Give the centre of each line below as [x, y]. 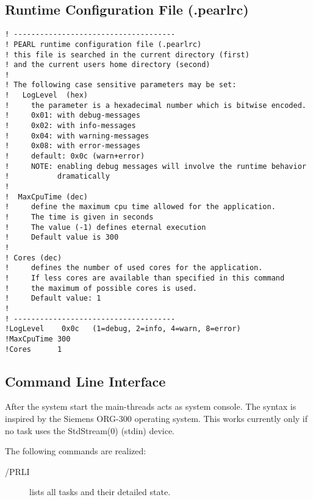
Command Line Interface [85, 381]
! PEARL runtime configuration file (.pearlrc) [103, 44]
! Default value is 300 [62, 237]
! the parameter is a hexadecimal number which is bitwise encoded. [156, 105]
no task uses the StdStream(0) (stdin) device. [90, 430]
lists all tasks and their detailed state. [100, 492]
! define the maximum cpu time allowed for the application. [140, 207]
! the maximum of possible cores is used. [101, 288]
